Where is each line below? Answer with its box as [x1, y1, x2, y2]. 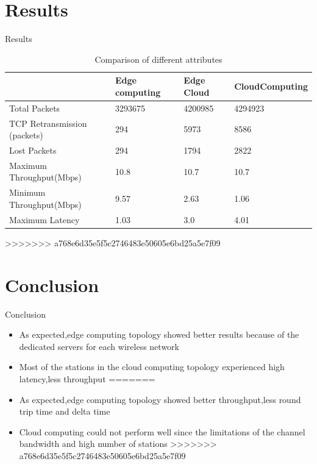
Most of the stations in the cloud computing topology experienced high [19, 360, 285, 373]
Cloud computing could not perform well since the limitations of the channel [19, 425, 305, 438]
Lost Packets [9, 144, 57, 157]
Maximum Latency [9, 213, 80, 226]
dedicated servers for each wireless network [19, 340, 179, 352]
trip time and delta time [19, 405, 110, 418]
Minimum [9, 186, 46, 199]
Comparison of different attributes [94, 52, 223, 65]
